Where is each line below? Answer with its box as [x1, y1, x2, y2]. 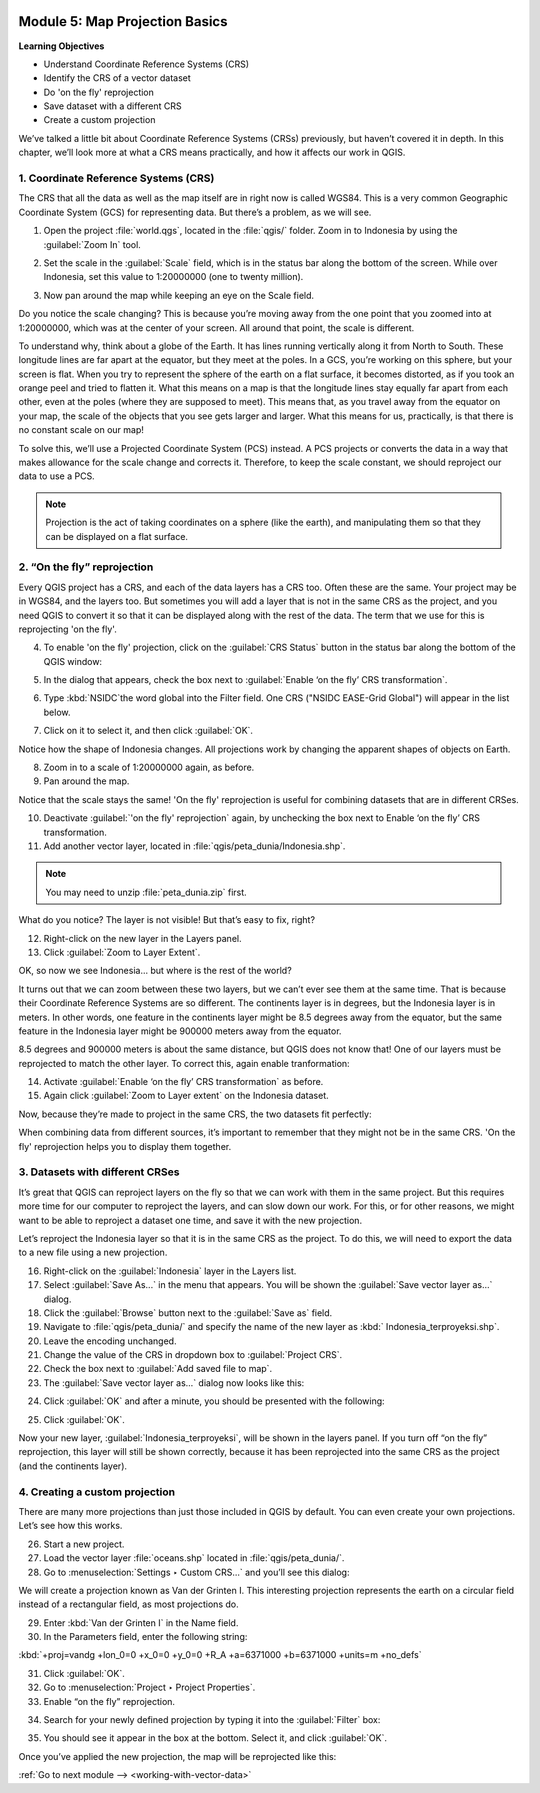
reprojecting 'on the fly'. [18, 623, 117, 635]
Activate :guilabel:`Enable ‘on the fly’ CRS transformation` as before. [43, 1076, 324, 1088]
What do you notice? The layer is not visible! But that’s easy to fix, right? [18, 914, 315, 926]
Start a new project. [43, 1538, 125, 1550]
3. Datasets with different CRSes [18, 1165, 180, 1179]
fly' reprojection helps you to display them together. [18, 1140, 232, 1152]
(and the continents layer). [18, 1460, 128, 1472]
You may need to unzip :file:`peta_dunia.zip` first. [45, 886, 247, 898]
